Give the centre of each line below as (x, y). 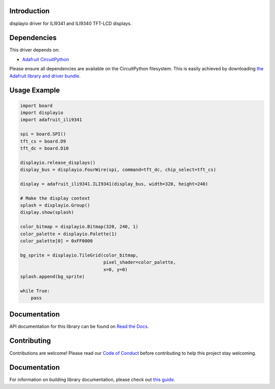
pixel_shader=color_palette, (140, 262)
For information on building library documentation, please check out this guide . (92, 380)
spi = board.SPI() (43, 134)
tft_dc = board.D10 (44, 148)
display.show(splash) (47, 212)
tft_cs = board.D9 (43, 141)
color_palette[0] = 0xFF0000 (57, 241)
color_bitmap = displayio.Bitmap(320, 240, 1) (79, 227)
